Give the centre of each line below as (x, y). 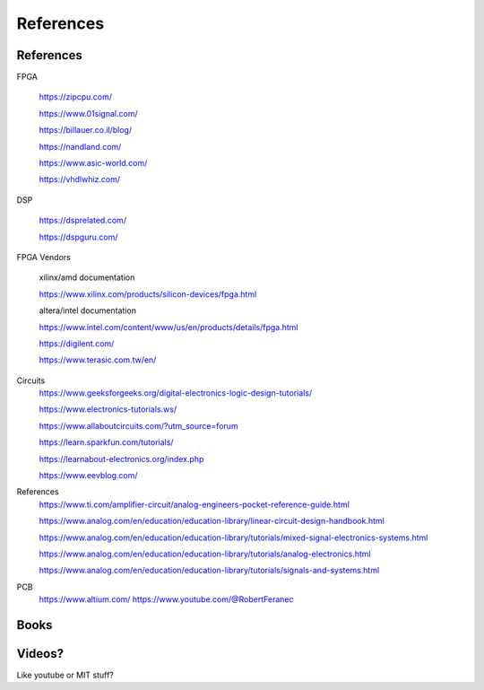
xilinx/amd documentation (87, 277)
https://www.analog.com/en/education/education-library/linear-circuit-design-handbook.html (212, 521)
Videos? (40, 654)
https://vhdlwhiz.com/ (80, 179)
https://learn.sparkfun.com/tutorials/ (106, 442)
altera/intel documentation (87, 310)
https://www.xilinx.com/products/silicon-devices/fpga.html (148, 294)
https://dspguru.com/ (78, 237)
